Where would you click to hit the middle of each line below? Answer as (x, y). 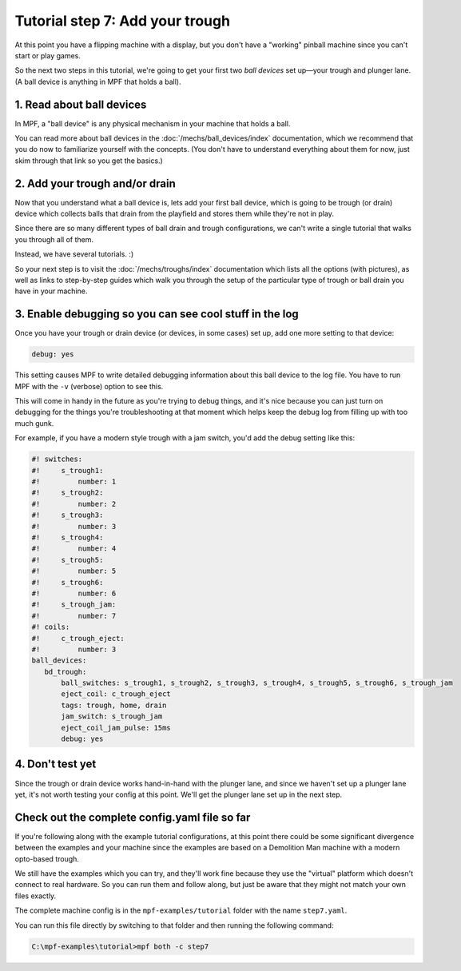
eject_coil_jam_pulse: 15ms (116, 728)
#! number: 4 (74, 549)
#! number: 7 (74, 616)
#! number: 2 (74, 504)
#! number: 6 (74, 593)
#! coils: (51, 627)
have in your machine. (51, 291)
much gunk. (34, 423)
